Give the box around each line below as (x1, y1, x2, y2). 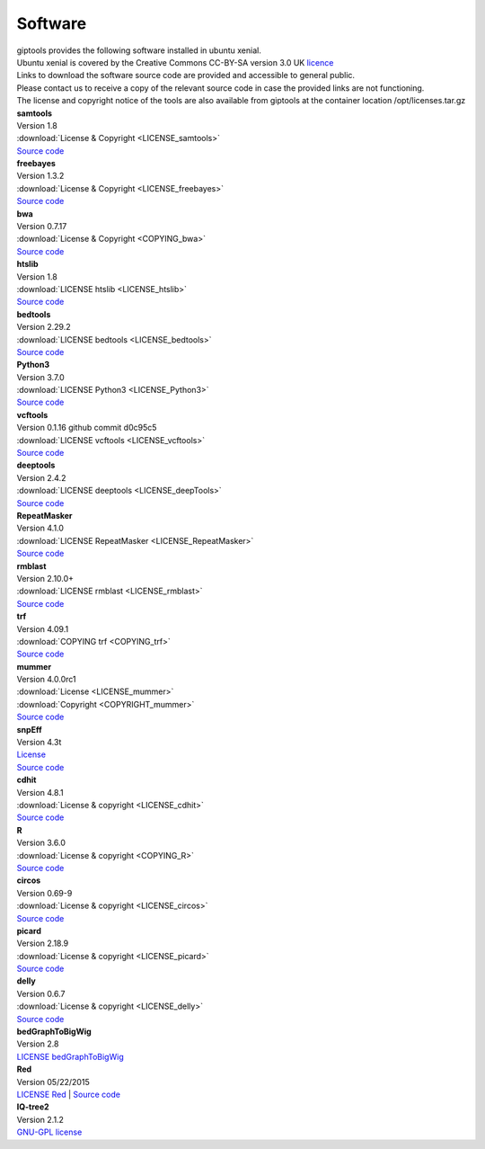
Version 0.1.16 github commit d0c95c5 (16, 423, 157, 433)
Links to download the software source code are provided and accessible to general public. (16, 70, 355, 81)
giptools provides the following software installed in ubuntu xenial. (16, 45, 262, 56)
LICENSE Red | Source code (16, 1089, 121, 1100)
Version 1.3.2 (16, 171, 65, 182)
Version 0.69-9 (16, 887, 73, 898)
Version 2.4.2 (16, 472, 66, 483)
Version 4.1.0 (16, 522, 65, 534)
